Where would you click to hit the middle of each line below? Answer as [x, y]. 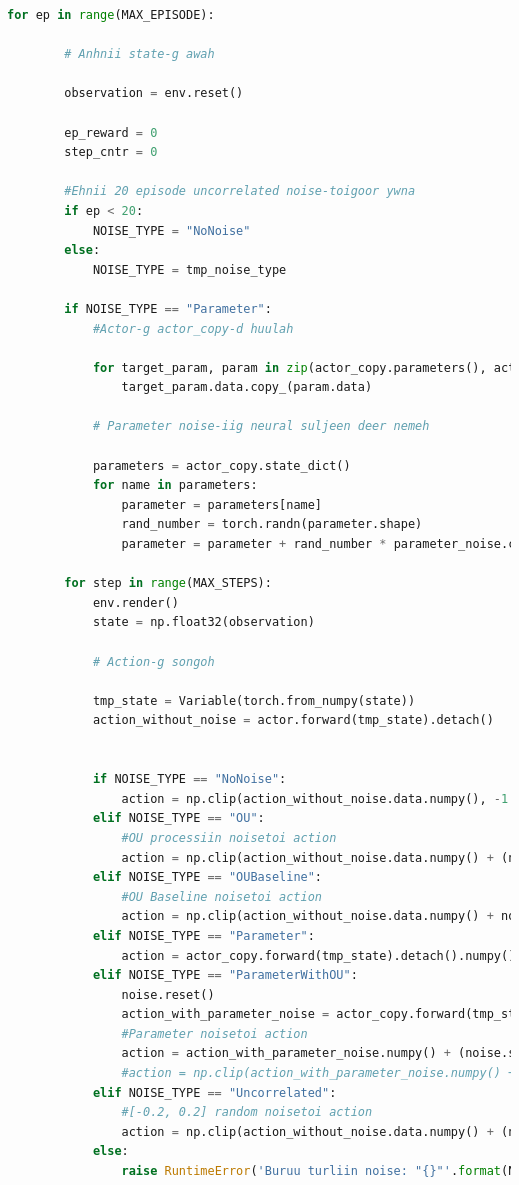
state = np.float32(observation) [203, 622]
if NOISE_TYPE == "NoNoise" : [189, 779]
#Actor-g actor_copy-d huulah [193, 328]
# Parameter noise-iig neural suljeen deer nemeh [261, 426]
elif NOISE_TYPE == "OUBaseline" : [207, 877]
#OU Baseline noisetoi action [221, 896]
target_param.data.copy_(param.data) [247, 387]
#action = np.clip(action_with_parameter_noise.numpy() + [318, 1073]
